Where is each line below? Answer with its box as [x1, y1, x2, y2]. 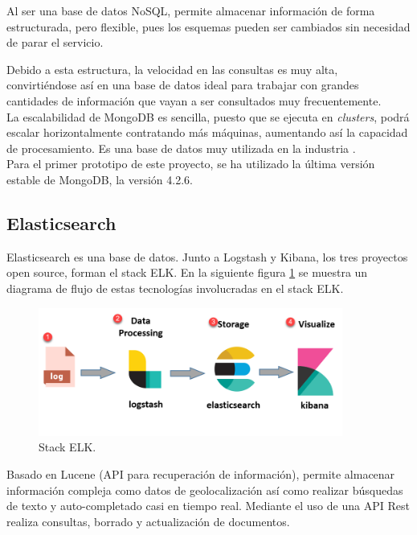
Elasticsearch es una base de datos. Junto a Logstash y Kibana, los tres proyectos [6, 248, 408, 265]
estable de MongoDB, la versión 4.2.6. [6, 171, 193, 187]
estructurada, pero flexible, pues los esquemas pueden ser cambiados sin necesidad [6, 18, 411, 35]
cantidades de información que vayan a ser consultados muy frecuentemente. [6, 92, 382, 109]
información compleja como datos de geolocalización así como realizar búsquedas [6, 481, 403, 498]
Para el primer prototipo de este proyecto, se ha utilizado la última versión [6, 155, 375, 172]
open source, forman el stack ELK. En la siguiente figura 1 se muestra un [6, 264, 368, 281]
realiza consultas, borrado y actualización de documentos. [6, 512, 290, 529]
